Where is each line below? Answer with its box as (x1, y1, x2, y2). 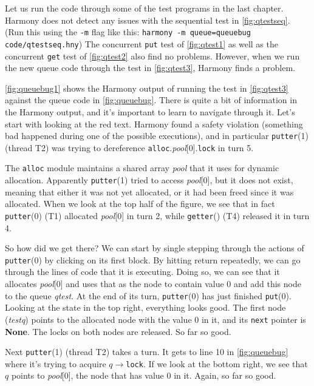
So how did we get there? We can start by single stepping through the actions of (5, 242, 304, 254)
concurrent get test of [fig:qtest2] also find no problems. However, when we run (5, 49, 300, 62)
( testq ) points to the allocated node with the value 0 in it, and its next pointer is (5, 313, 306, 325)
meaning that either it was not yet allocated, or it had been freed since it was (5, 185, 294, 198)
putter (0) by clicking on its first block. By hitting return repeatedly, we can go (5, 253, 301, 266)
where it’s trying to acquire (5, 357, 106, 370)
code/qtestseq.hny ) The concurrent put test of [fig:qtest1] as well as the (5, 37, 278, 50)
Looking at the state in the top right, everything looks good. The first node (5, 301, 286, 314)
